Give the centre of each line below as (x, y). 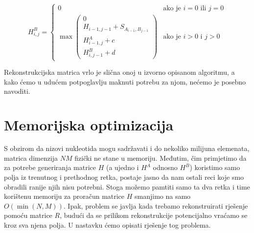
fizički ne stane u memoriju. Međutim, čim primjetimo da (161, 158)
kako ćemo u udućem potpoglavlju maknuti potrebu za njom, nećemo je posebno (125, 81)
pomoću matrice (28, 215)
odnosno (165, 167)
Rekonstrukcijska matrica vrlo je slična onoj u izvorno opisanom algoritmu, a (119, 72)
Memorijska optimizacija (89, 125)
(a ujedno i (122, 167)
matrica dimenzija (31, 158)
